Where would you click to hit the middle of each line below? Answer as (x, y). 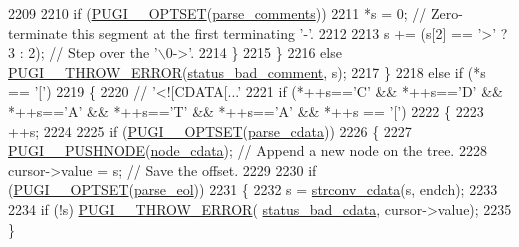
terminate (38, 32)
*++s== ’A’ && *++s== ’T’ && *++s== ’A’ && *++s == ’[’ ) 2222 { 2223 (246, 110)
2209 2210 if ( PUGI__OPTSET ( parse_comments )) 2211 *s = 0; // (217, 13)
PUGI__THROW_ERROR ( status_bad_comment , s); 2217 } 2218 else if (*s (247, 71)
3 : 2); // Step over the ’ (83, 52)
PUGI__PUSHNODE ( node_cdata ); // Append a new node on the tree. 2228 (247, 150)
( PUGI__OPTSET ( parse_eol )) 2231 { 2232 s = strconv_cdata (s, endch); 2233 (253, 189)
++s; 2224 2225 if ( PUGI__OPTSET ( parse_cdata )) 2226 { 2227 (210, 130)
